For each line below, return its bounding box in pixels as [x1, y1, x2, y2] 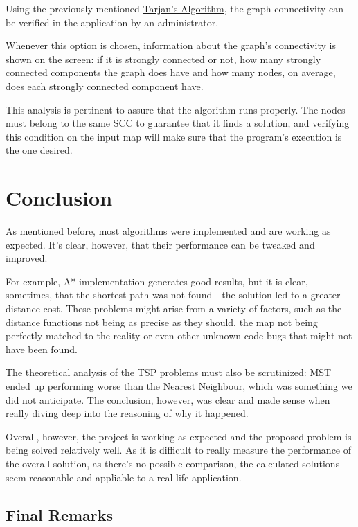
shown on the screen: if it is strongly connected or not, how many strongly [6, 51, 321, 66]
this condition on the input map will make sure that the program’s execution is [6, 129, 342, 143]
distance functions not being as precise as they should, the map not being [6, 314, 318, 329]
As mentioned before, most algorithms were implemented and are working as [6, 224, 331, 238]
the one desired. [6, 143, 73, 157]
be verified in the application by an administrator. [6, 15, 219, 29]
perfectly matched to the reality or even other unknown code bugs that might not [6, 328, 352, 343]
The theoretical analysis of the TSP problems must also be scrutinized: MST [6, 365, 332, 379]
